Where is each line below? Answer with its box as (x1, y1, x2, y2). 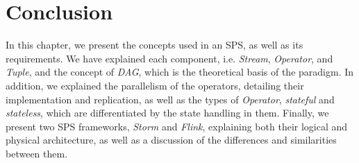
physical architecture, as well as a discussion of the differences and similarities (6, 132, 337, 147)
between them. (6, 146, 68, 160)
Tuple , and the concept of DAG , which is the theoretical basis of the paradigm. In (6, 65, 354, 79)
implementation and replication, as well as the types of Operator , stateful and (6, 92, 335, 106)
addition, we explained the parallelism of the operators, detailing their (6, 78, 304, 92)
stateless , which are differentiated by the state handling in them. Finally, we (6, 105, 329, 120)
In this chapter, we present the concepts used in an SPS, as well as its (6, 37, 303, 52)
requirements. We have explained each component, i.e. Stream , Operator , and (6, 51, 333, 65)
